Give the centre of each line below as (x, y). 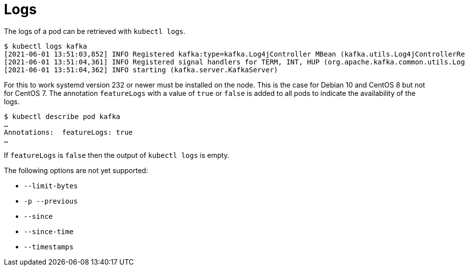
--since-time (49, 231)
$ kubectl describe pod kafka (62, 116)
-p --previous (51, 201)
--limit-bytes (51, 186)
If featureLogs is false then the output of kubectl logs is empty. (117, 155)
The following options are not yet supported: (76, 170)
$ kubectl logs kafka (46, 46)
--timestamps (49, 247)
